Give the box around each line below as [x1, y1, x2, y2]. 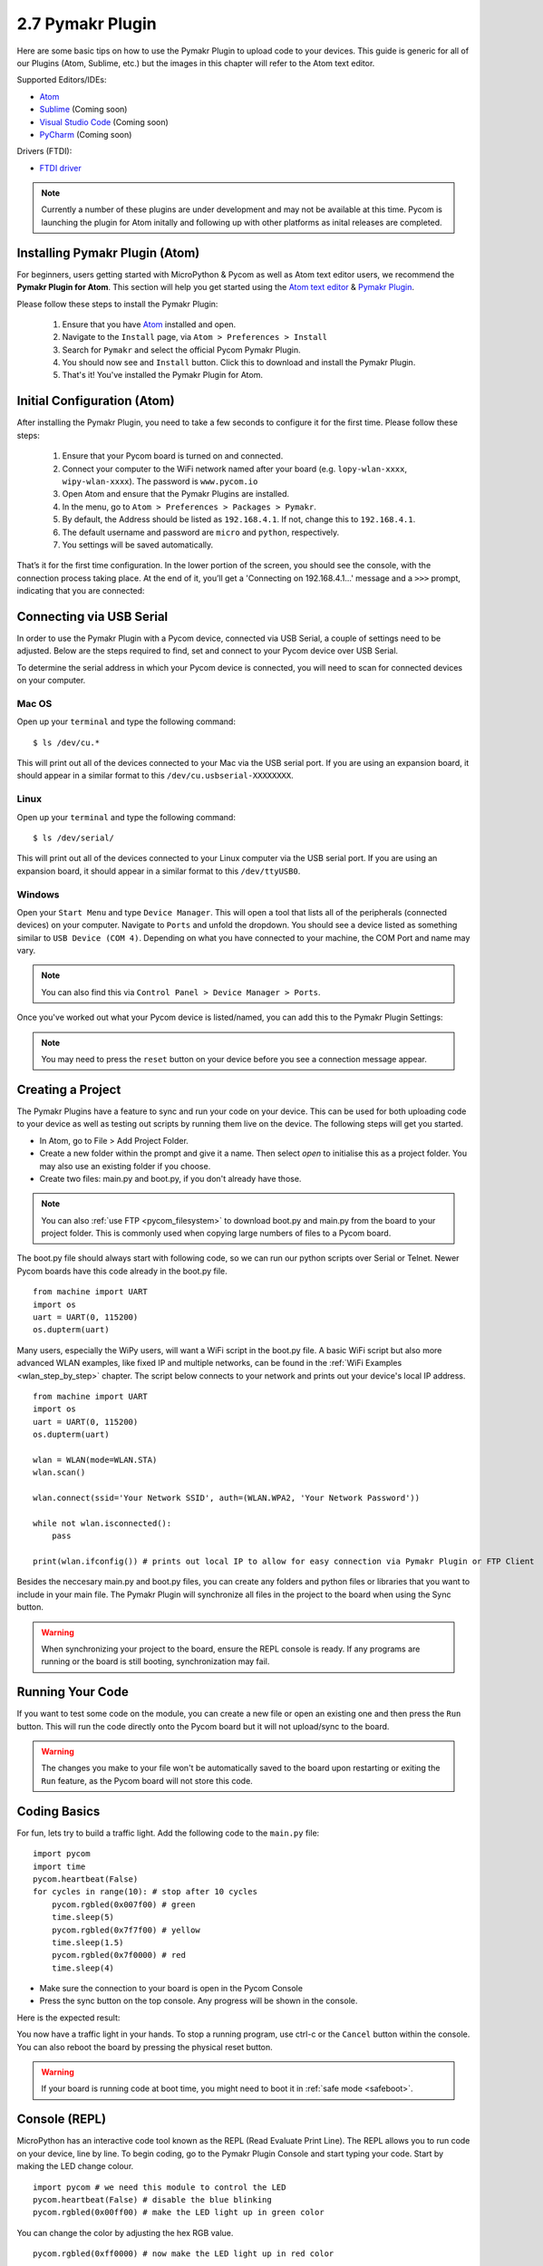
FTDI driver [39, 162, 82, 173]
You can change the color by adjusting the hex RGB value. [16, 2227, 234, 2238]
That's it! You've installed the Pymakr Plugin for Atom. [62, 370, 263, 381]
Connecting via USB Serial [16, 608, 169, 625]
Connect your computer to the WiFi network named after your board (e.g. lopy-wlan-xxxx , [62, 463, 408, 474]
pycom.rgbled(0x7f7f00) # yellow [51, 1924, 201, 1935]
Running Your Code [16, 1684, 129, 1699]
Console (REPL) [16, 2112, 107, 2127]
